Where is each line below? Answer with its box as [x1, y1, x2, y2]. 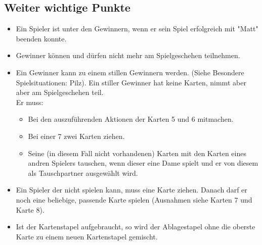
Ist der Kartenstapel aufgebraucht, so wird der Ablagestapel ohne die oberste [16, 221, 255, 232]
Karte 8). [16, 204, 45, 215]
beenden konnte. [16, 33, 67, 43]
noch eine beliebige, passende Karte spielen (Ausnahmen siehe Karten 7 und [16, 194, 252, 205]
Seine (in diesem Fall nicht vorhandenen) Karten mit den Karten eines [28, 148, 246, 158]
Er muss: [16, 96, 43, 107]
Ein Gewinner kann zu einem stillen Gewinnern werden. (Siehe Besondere [16, 67, 244, 77]
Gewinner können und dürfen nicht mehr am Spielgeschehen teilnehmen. [16, 50, 240, 61]
